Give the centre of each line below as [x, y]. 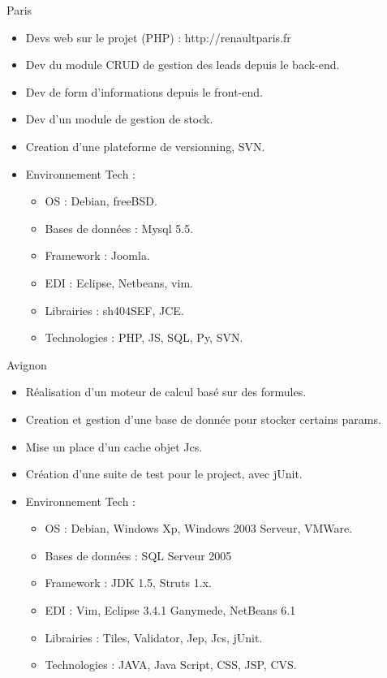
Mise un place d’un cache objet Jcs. [114, 446]
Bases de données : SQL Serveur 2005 [138, 555]
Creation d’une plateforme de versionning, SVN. [145, 146]
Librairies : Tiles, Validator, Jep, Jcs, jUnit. [154, 637]
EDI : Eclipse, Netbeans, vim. [119, 282]
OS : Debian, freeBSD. [101, 201]
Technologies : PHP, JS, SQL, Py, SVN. [144, 337]
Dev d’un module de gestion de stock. [119, 119]
